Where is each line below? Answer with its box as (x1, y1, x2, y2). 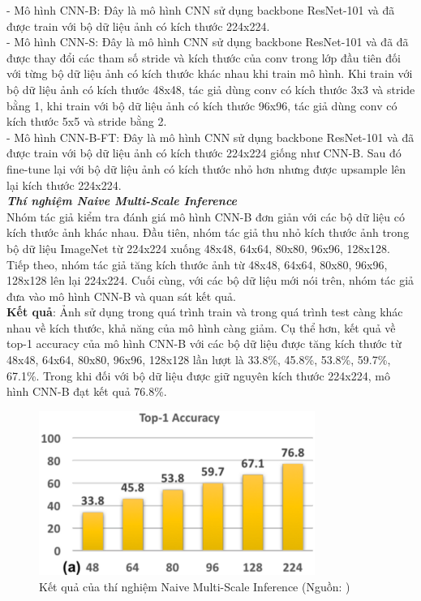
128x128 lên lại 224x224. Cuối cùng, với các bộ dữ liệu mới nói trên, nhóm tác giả (6, 272, 415, 289)
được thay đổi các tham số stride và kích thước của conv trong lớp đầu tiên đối (6, 49, 401, 66)
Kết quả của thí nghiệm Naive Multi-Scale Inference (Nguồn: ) (39, 577, 350, 595)
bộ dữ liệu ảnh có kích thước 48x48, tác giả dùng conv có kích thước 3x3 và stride (6, 80, 415, 97)
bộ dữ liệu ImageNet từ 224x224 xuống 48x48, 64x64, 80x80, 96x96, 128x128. (6, 239, 390, 256)
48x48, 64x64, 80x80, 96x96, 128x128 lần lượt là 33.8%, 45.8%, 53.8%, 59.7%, (6, 351, 391, 368)
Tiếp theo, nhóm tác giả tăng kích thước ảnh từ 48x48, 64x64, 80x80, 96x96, (6, 255, 388, 273)
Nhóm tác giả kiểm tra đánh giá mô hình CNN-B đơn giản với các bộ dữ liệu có (6, 208, 405, 225)
